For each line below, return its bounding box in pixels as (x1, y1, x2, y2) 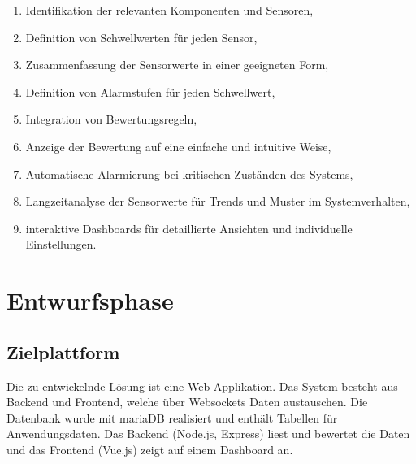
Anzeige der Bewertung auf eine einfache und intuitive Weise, (25, 137, 331, 154)
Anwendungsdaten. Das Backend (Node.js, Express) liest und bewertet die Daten (6, 425, 410, 442)
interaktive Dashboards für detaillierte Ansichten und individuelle (25, 219, 353, 236)
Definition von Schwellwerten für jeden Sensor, (25, 28, 258, 46)
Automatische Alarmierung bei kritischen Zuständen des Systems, (25, 165, 353, 182)
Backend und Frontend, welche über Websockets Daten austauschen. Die (6, 393, 368, 410)
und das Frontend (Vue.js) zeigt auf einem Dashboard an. (6, 440, 293, 457)
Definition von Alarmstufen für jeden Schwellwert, (25, 83, 275, 100)
